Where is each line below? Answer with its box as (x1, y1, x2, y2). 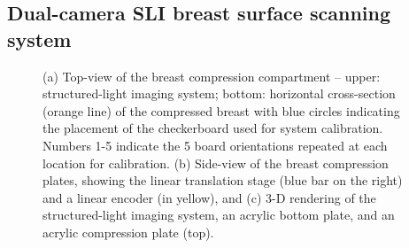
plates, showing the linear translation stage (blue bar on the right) (42, 171, 403, 190)
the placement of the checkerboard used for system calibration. (42, 119, 383, 137)
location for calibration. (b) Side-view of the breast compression (42, 153, 389, 172)
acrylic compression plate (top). (42, 222, 214, 241)
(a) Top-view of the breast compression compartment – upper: (42, 66, 381, 85)
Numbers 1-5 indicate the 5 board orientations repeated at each (42, 136, 388, 154)
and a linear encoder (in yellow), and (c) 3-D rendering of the (42, 188, 376, 206)
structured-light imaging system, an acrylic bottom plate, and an (42, 205, 395, 224)
